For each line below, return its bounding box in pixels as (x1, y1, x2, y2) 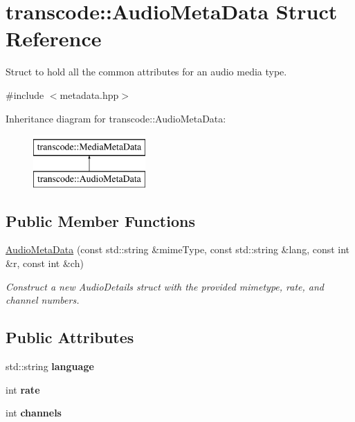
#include (6, 87, 44, 102)
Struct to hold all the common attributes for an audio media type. (6, 64, 287, 79)
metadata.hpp (60, 87, 119, 102)
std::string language (6, 359, 94, 374)
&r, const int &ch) (6, 256, 84, 270)
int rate (6, 382, 40, 396)
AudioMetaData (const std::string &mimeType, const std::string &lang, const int (6, 242, 350, 257)
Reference (6, 24, 102, 53)
